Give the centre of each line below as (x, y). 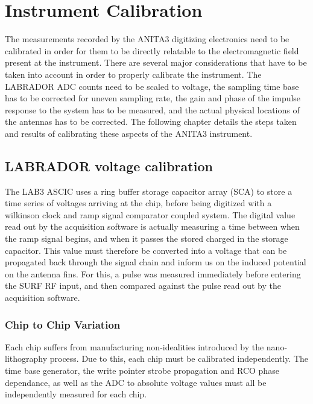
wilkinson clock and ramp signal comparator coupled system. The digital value (150, 214)
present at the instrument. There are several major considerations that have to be (156, 62)
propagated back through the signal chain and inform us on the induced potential (156, 262)
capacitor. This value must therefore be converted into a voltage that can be (146, 250)
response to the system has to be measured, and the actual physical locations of (152, 109)
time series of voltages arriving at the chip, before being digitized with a (138, 203)
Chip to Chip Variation (63, 324)
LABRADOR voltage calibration (109, 166)
